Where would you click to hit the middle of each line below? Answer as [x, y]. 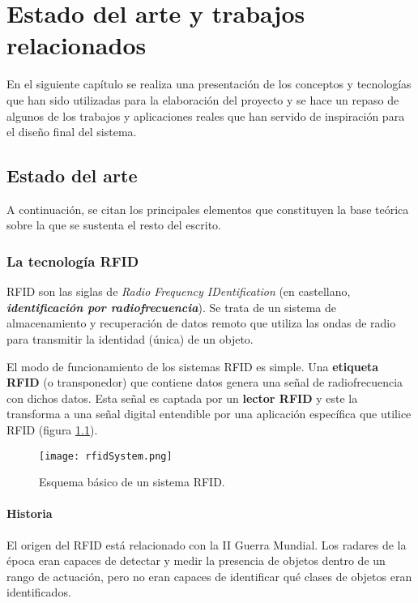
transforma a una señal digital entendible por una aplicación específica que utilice [209, 414]
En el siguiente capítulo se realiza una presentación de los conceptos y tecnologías [209, 84]
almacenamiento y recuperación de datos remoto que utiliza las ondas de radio [201, 323]
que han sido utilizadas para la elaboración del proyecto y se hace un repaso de [203, 99]
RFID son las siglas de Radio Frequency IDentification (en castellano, [179, 291]
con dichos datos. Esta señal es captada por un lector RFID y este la [182, 398]
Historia [30, 513]
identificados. [39, 592]
